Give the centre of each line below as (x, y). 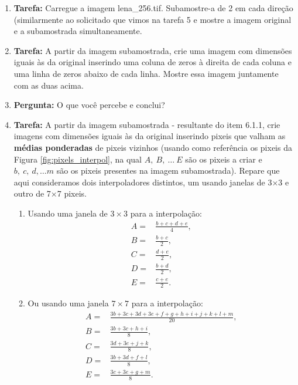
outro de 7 (32, 193)
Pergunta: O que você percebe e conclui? (89, 105)
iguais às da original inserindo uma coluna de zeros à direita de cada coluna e (153, 62)
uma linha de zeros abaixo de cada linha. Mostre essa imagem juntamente (146, 73)
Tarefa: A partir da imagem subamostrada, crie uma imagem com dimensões (153, 50)
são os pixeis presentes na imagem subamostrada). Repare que (168, 170)
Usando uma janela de (68, 213)
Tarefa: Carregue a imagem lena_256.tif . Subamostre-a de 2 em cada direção (153, 8)
